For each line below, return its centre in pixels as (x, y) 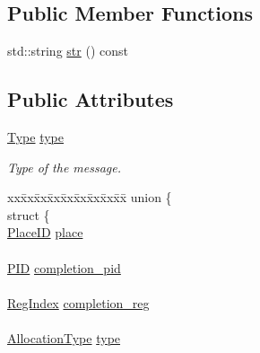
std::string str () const (68, 51)
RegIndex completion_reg (78, 302)
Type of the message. (65, 167)
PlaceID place (45, 232)
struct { (29, 214)
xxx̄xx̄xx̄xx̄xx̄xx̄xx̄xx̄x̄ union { (90, 197)
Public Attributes (91, 99)
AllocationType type (64, 337)
